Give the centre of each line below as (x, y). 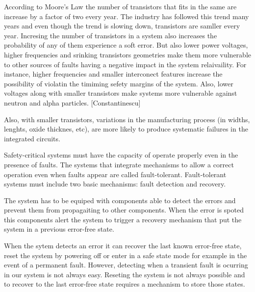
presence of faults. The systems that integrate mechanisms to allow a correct (119, 164)
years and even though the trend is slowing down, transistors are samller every (122, 26)
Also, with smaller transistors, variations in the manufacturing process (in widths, (127, 119)
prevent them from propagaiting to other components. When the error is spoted (124, 210)
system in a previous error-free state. (59, 229)
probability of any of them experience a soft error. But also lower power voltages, (126, 45)
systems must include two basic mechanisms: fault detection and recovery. (115, 184)
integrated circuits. (32, 138)
